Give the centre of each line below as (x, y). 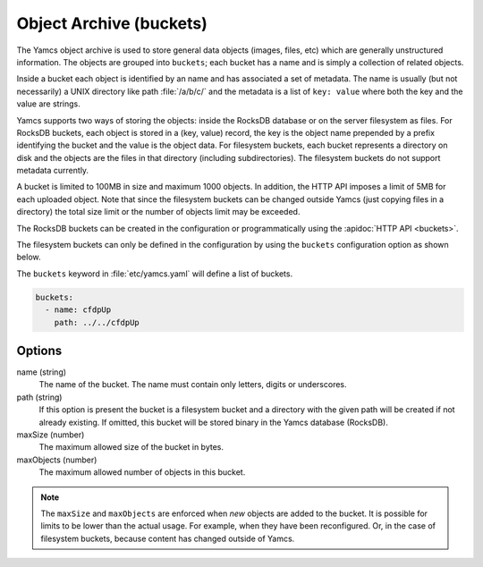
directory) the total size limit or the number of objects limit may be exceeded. (158, 212)
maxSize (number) (51, 435)
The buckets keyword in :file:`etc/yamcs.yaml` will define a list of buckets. (155, 274)
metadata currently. (53, 171)
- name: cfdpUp (78, 310)
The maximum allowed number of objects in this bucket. (142, 472)
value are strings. (48, 104)
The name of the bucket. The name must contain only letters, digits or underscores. (193, 385)
